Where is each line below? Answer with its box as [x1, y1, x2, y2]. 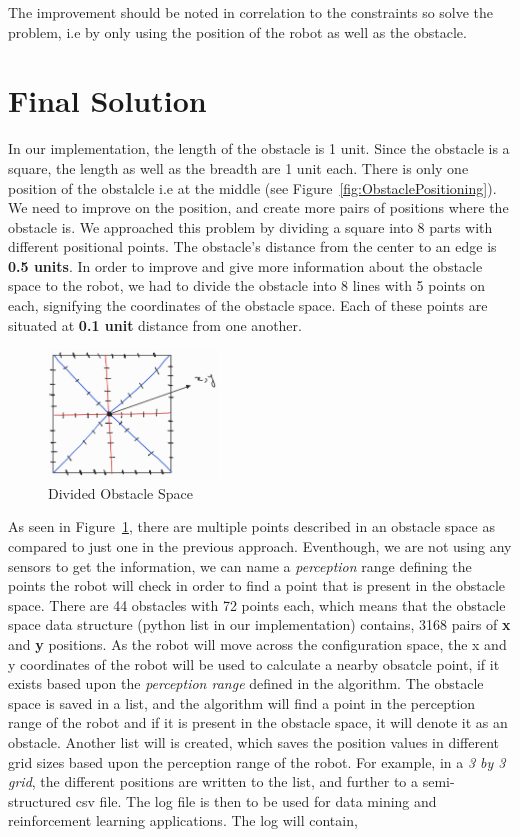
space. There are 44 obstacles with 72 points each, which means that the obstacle [8, 594, 506, 615]
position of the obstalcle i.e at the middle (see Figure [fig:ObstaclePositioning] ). [8, 177, 497, 198]
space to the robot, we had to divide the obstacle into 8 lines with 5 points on [8, 275, 486, 296]
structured [8, 790, 72, 811]
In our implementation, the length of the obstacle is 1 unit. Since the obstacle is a [8, 138, 510, 159]
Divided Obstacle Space [48, 482, 193, 503]
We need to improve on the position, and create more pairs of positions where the [8, 197, 509, 218]
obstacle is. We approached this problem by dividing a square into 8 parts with [8, 216, 493, 237]
